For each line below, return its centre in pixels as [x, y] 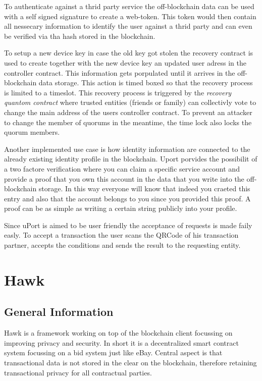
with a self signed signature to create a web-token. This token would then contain [130, 16]
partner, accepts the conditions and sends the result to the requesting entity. [122, 245]
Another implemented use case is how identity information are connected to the [127, 149]
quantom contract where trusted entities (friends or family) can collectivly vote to [130, 102]
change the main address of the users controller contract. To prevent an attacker [128, 112]
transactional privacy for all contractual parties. [78, 372]
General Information [59, 312]
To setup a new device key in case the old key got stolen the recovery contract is [129, 53]
